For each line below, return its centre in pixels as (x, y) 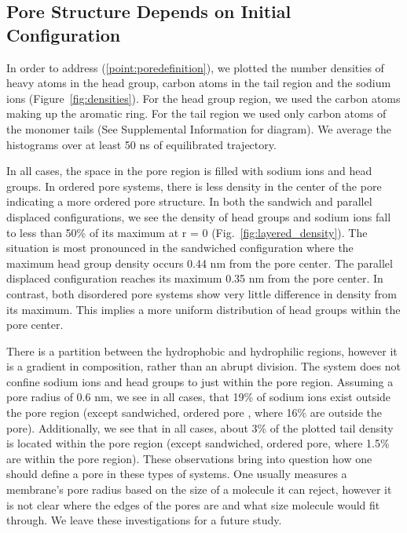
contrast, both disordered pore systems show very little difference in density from (202, 293)
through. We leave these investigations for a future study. (144, 520)
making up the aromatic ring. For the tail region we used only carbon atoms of (196, 113)
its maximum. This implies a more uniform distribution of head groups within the (203, 309)
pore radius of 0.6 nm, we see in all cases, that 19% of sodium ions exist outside (199, 397)
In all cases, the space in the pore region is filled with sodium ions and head (189, 171)
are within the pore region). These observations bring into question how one (189, 458)
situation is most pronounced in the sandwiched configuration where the (180, 248)
